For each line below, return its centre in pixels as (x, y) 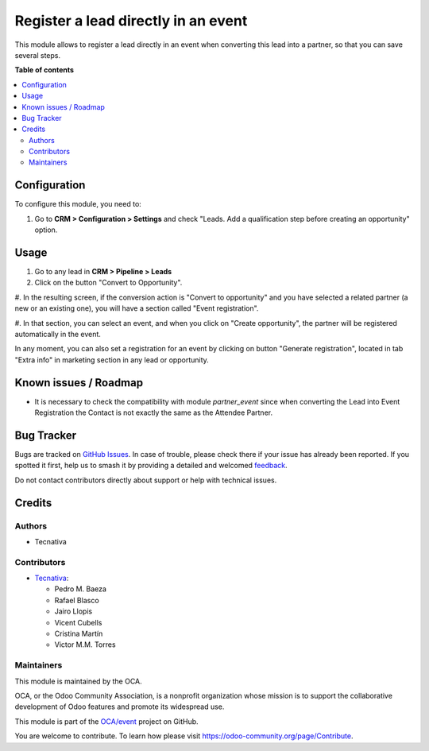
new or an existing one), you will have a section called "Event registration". (137, 308)
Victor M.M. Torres (85, 645)
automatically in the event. (58, 334)
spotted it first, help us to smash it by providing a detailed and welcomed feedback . (151, 466)
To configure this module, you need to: (78, 204)
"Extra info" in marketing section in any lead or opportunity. (112, 360)
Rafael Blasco (77, 600)
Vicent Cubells (78, 622)
